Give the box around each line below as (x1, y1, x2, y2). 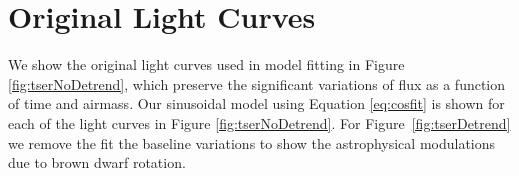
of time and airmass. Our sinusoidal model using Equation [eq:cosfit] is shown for (8, 93, 505, 114)
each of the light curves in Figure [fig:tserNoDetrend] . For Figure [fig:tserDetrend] (8, 112, 511, 133)
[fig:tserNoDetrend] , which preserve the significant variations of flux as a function (8, 73, 506, 94)
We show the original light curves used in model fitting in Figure (8, 54, 405, 75)
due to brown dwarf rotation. (8, 152, 186, 173)
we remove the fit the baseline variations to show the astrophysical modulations (8, 132, 496, 153)
